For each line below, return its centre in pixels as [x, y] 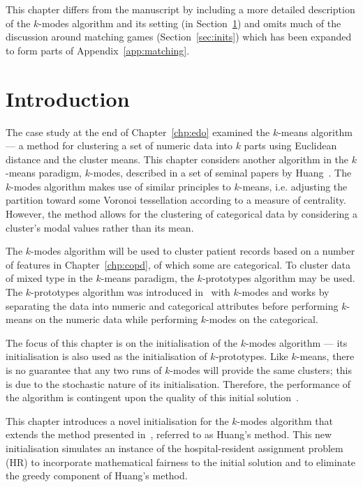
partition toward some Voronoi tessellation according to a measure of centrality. [176, 200]
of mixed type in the [49, 278]
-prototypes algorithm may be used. [279, 278]
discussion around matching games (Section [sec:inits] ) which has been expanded [179, 37]
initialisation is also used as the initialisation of [106, 356]
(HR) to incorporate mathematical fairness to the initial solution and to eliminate [181, 462]
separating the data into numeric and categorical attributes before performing [172, 305]
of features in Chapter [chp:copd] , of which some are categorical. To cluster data [178, 264]
